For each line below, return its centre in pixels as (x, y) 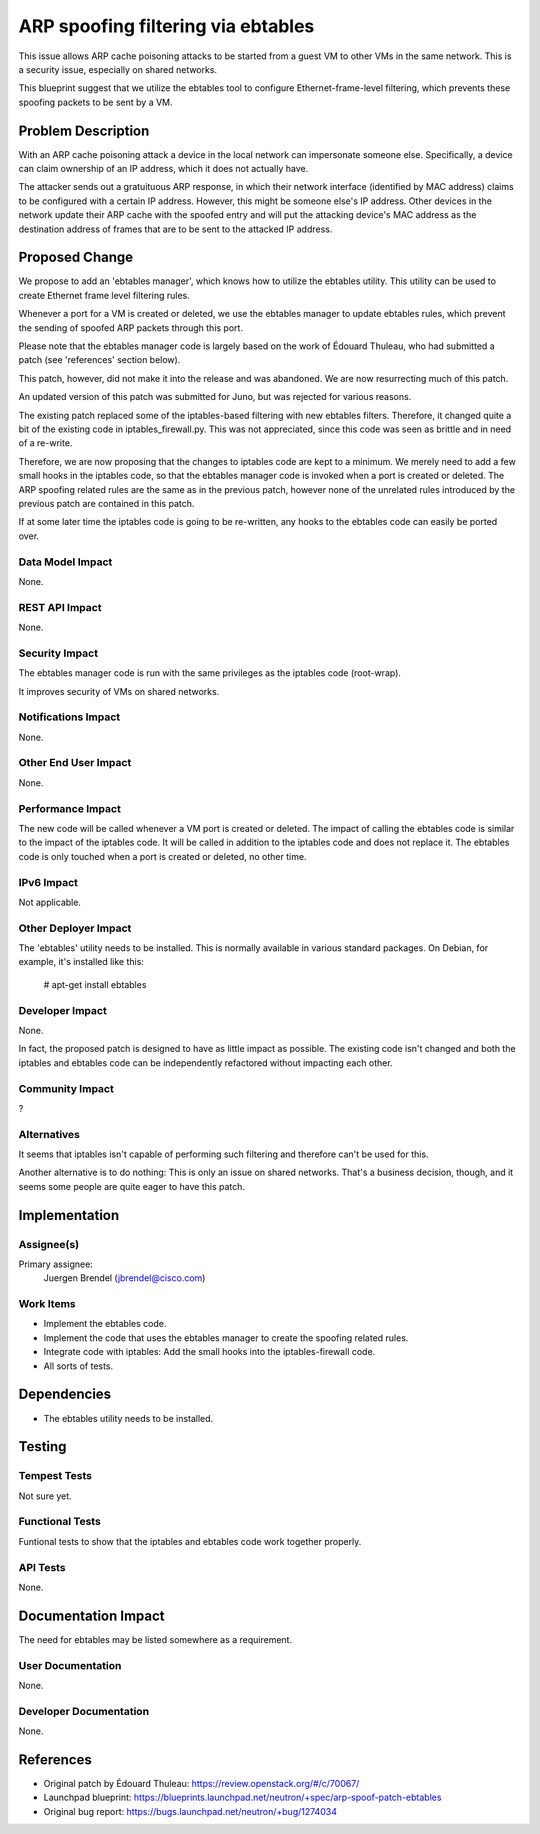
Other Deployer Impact (75, 928)
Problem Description (84, 130)
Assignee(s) (49, 1244)
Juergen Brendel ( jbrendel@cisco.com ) (124, 1278)
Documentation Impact (91, 1615)
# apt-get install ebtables (95, 984)
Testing (42, 1446)
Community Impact (66, 1088)
